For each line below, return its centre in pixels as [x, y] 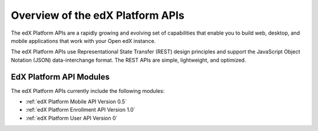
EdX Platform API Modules [60, 77]
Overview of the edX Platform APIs [98, 15]
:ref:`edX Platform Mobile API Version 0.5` [76, 102]
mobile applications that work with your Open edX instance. [83, 41]
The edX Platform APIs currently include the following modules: [88, 90]
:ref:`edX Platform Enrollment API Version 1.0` [80, 110]
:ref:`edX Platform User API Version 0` [72, 118]
